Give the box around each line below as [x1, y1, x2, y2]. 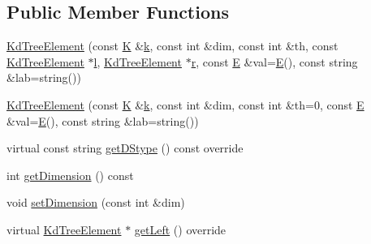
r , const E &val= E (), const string [191, 53, 358, 70]
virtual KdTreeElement [6, 220, 122, 238]
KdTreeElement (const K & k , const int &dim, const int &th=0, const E [6, 96, 365, 113]
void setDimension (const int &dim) [6, 194, 185, 211]
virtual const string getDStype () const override [6, 139, 244, 156]
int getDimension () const [6, 166, 134, 183]
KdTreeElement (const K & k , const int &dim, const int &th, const [6, 37, 339, 54]
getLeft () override [134, 220, 226, 238]
